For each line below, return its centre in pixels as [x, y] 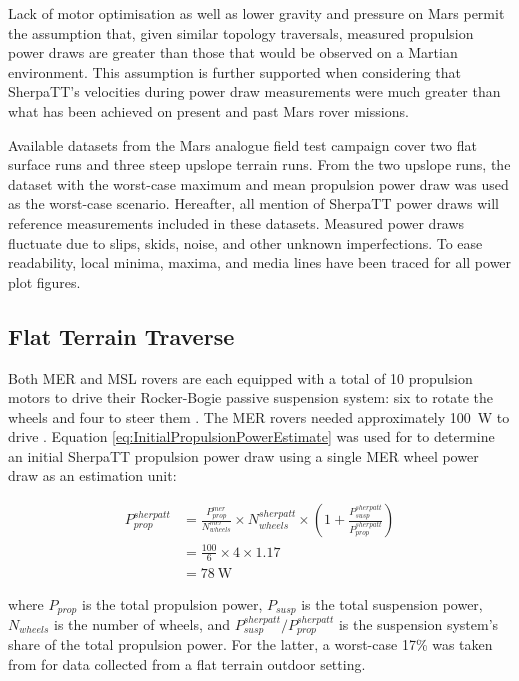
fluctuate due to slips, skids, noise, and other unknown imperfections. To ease [245, 242]
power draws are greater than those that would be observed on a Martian [233, 52]
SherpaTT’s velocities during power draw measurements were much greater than [254, 91]
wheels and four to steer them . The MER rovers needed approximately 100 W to [259, 416]
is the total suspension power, [392, 603]
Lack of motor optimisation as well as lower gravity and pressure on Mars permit [256, 13]
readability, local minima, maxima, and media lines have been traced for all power [260, 262]
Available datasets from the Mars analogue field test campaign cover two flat [242, 144]
